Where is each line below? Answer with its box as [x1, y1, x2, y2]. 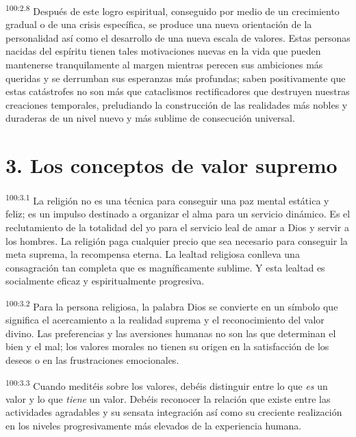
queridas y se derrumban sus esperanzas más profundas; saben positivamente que [5, 70, 346, 85]
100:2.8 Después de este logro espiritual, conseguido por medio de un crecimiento [5, 2, 340, 18]
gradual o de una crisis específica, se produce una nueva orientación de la [5, 17, 312, 31]
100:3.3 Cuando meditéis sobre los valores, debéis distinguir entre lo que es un [5, 376, 328, 393]
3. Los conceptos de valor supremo [5, 151, 338, 179]
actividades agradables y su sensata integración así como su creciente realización [5, 405, 342, 419]
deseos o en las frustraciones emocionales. [5, 352, 179, 367]
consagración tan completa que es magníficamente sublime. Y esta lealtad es [5, 260, 325, 274]
